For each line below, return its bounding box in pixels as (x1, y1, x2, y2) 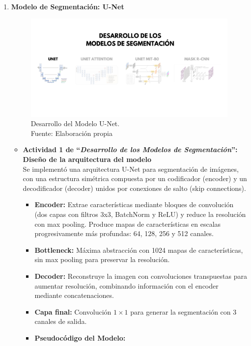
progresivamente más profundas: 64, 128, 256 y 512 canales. (34, 228, 214, 239)
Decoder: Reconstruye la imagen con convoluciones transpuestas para (34, 271, 247, 281)
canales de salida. (34, 316, 87, 326)
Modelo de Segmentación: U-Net (11, 1, 124, 11)
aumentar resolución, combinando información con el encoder (34, 280, 219, 291)
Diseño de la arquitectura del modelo (23, 154, 151, 164)
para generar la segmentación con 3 (130, 306, 237, 317)
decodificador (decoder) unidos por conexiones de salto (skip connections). (23, 183, 246, 193)
